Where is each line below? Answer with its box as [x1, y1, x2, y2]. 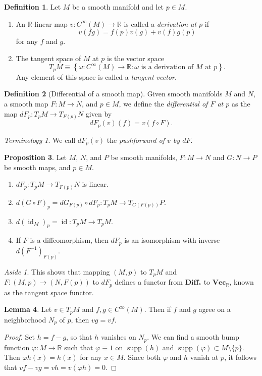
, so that [66, 332, 92, 342]
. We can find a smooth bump [147, 332, 239, 342]
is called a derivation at [124, 18, 197, 29]
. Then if [144, 304, 171, 314]
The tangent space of [16, 52, 81, 63]
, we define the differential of [119, 98, 208, 109]
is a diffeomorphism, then [30, 235, 109, 245]
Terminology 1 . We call [4, 134, 76, 145]
